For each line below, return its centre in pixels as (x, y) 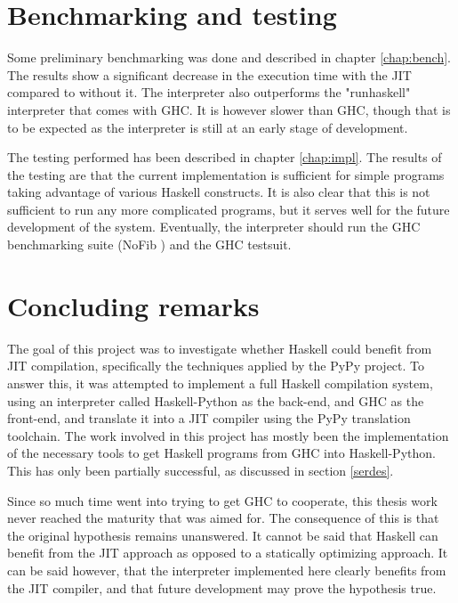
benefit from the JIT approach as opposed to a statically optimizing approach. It (228, 553)
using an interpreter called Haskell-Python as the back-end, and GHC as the (216, 400)
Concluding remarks (133, 305)
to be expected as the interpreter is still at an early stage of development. (208, 127)
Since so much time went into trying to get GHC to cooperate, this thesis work (222, 500)
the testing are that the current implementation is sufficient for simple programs (226, 174)
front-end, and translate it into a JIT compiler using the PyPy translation (209, 418)
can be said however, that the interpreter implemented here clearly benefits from (227, 570)
